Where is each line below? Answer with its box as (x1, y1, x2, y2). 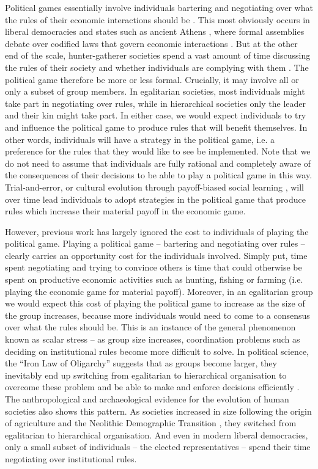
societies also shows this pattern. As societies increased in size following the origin (5, 404, 312, 417)
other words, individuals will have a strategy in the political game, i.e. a (5, 133, 275, 145)
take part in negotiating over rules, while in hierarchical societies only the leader (5, 96, 306, 109)
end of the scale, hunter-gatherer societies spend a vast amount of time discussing (5, 49, 311, 62)
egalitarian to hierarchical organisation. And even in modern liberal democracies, (5, 428, 308, 441)
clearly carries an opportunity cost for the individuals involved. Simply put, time (5, 249, 308, 261)
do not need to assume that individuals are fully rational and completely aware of (5, 156, 311, 169)
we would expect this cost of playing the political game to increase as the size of (5, 297, 305, 310)
